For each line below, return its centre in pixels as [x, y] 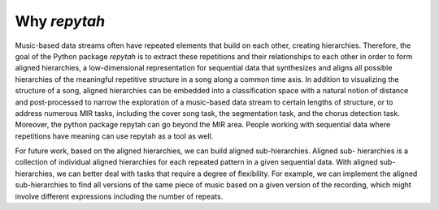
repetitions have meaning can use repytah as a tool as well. [114, 136]
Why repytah [60, 21]
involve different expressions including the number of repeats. [119, 196]
